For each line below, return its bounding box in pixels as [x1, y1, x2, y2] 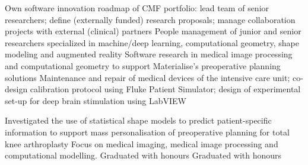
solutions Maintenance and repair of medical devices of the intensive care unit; [5, 71, 290, 83]
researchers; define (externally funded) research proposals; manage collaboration [5, 13, 296, 25]
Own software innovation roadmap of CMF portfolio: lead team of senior [5, 2, 269, 14]
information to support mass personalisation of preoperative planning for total [5, 125, 290, 138]
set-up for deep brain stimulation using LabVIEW [5, 94, 187, 106]
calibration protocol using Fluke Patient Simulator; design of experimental [30, 83, 301, 95]
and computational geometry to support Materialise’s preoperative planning [5, 59, 281, 72]
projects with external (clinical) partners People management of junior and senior [5, 25, 301, 37]
